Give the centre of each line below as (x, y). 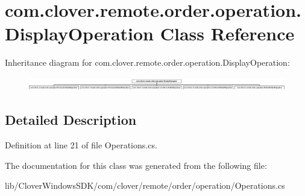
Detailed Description (71, 120)
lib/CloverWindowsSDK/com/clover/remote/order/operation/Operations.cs (145, 185)
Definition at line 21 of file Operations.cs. (81, 145)
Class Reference (227, 33)
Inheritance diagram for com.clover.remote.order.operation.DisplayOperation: (147, 62)
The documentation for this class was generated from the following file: (136, 165)
